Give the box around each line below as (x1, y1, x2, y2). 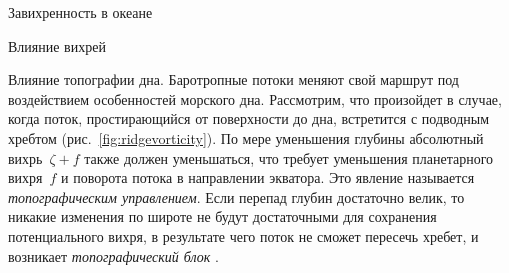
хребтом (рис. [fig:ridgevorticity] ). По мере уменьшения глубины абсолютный (8, 127, 484, 148)
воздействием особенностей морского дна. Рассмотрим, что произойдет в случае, (8, 88, 502, 109)
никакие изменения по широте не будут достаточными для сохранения (8, 206, 437, 227)
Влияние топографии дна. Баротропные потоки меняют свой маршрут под (8, 69, 459, 90)
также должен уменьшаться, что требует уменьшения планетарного (84, 147, 494, 168)
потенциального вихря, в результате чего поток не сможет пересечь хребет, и (8, 225, 479, 246)
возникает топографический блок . (8, 245, 219, 266)
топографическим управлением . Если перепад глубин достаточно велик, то (8, 186, 465, 207)
